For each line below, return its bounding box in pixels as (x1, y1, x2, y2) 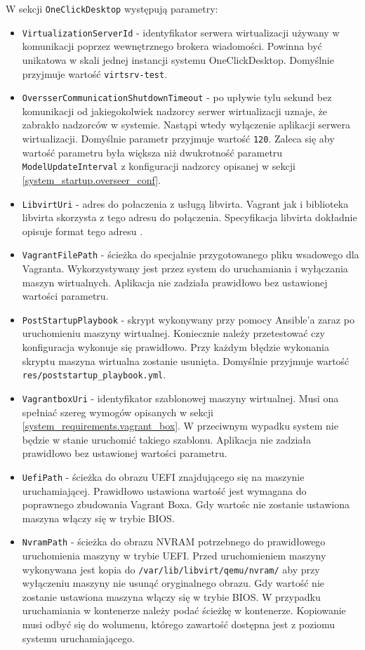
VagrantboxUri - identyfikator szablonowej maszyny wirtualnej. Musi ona (22, 390, 339, 405)
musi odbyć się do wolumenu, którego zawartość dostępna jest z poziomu (22, 617, 336, 632)
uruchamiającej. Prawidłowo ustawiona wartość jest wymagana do (22, 483, 307, 498)
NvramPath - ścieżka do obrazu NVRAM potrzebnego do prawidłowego (22, 534, 326, 549)
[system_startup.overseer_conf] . (22, 172, 161, 187)
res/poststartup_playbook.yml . (22, 367, 166, 382)
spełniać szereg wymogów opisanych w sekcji (22, 404, 213, 419)
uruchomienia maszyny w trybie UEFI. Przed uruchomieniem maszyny (22, 548, 326, 562)
